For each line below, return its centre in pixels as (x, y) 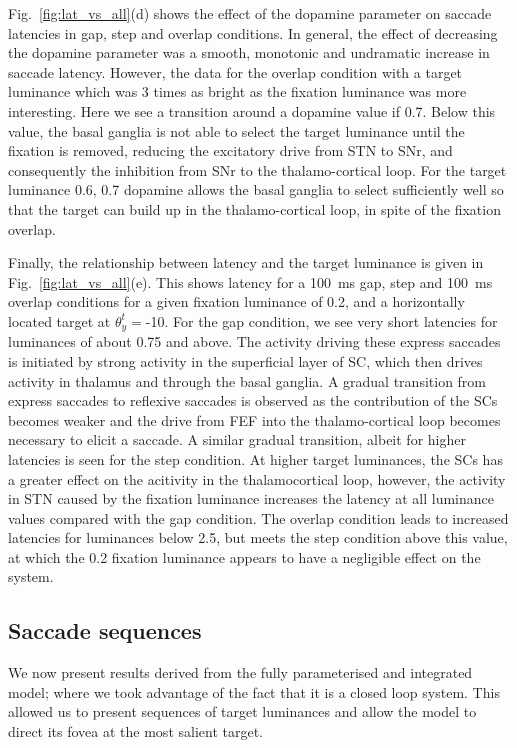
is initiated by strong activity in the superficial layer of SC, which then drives (245, 360)
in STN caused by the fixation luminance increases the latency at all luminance (251, 498)
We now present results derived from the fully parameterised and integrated (240, 672)
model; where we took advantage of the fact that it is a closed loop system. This (254, 691)
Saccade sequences (105, 630)
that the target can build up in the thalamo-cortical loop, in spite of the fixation (254, 208)
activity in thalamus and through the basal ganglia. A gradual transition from (247, 380)
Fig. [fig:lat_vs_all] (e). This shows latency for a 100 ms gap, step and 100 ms (250, 281)
